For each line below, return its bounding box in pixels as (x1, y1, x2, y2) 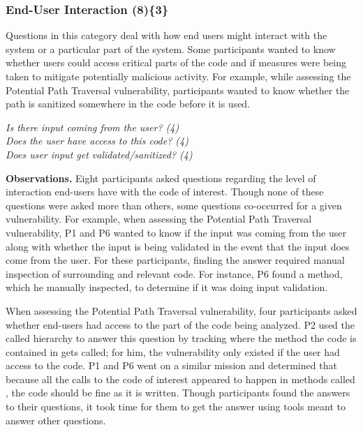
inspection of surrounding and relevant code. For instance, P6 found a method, (6, 266, 343, 281)
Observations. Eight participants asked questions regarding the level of (6, 170, 316, 185)
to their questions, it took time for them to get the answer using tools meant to (6, 399, 346, 414)
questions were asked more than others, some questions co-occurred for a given (6, 198, 342, 212)
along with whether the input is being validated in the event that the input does (6, 239, 350, 253)
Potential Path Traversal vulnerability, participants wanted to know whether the (6, 82, 350, 97)
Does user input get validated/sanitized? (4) (6, 147, 193, 161)
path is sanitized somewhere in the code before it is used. (6, 96, 251, 111)
